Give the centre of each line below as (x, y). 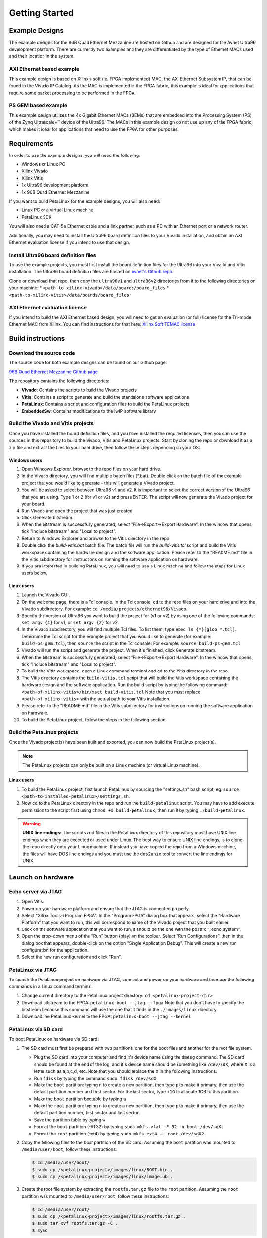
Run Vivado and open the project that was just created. (77, 511)
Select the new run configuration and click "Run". (72, 957)
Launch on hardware (42, 877)
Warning (31, 824)
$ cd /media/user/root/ (61, 1209)
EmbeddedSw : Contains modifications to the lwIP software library (89, 411)
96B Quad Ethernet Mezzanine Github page (54, 372)
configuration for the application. (55, 950)
